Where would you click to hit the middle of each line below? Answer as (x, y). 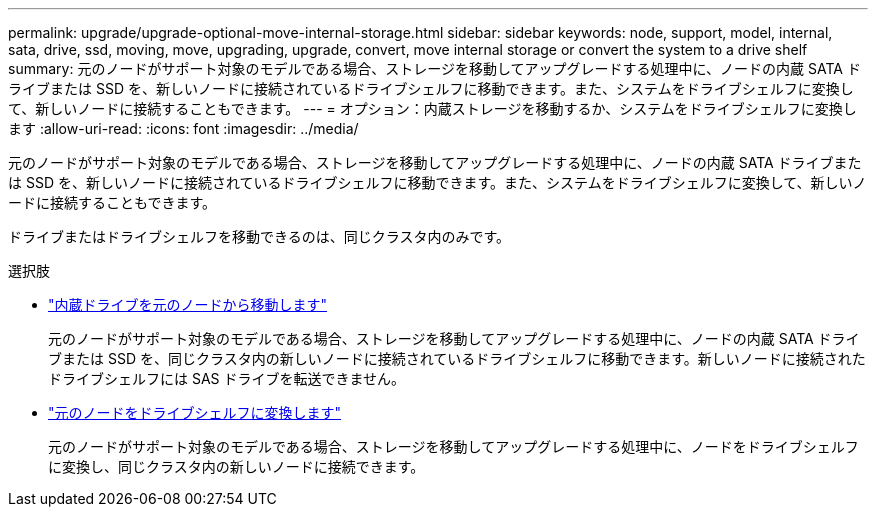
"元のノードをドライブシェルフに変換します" (195, 412)
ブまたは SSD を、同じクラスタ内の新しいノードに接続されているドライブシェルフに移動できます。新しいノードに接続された (457, 358)
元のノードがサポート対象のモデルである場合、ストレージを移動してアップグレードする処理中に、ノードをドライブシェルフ (453, 446)
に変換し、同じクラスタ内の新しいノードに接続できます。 (236, 466)
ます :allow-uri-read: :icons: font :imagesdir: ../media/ (183, 128)
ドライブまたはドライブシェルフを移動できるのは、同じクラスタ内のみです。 (259, 236)
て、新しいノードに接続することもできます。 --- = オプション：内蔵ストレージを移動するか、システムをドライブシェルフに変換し (432, 108)
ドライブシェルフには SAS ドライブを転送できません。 (227, 378)
